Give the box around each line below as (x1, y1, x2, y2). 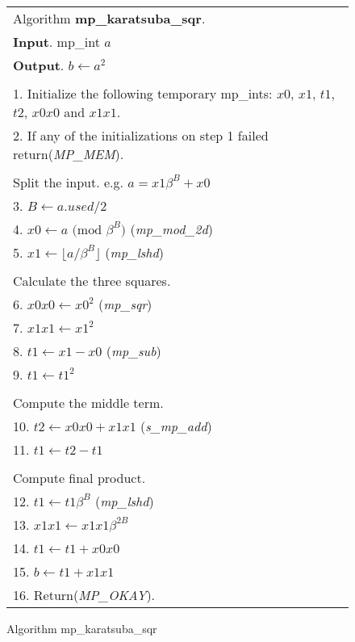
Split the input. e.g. (13, 173, 123, 191)
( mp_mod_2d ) (130, 220, 213, 238)
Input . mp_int (13, 32, 100, 51)
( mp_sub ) (106, 342, 161, 360)
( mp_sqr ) (98, 295, 152, 313)
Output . (13, 56, 65, 74)
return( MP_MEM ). (13, 145, 124, 163)
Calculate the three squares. (13, 271, 171, 290)
